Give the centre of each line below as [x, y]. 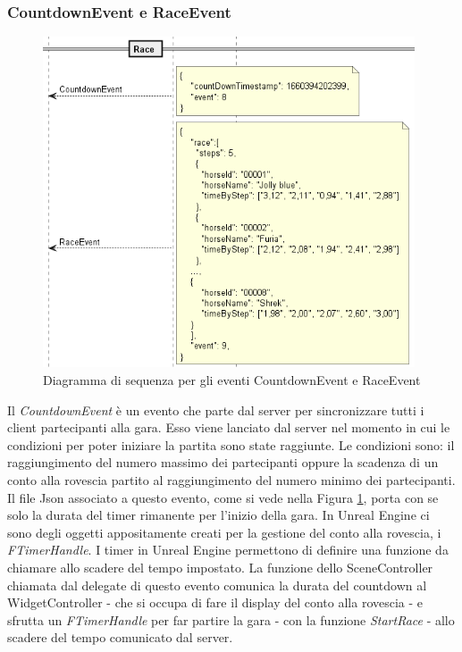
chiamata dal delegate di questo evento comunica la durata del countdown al [217, 585]
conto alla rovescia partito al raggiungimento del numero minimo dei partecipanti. [231, 479]
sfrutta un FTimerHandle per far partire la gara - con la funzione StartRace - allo [231, 619]
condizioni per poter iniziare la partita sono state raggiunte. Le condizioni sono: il [231, 444]
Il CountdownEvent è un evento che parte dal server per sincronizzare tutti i [216, 410]
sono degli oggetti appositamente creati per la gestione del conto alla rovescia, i [224, 532]
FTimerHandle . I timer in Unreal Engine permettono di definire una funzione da [228, 550]
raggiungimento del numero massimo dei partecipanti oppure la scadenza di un [223, 462]
